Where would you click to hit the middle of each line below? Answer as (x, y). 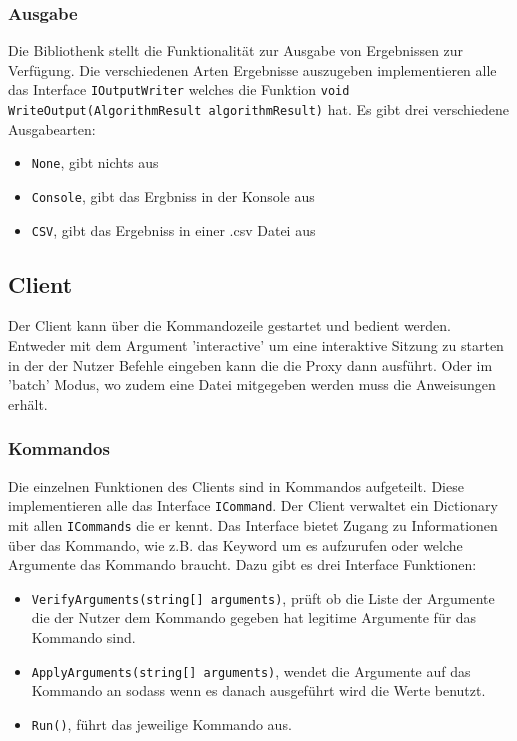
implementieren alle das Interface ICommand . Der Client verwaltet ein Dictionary (253, 505)
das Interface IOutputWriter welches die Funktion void (179, 89)
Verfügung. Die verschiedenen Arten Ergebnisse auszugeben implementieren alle (252, 69)
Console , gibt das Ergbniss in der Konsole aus (173, 195)
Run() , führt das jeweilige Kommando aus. (161, 723)
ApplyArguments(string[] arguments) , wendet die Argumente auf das (251, 670)
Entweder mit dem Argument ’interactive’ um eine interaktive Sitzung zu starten (256, 345)
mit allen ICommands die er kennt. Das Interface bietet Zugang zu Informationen (253, 524)
